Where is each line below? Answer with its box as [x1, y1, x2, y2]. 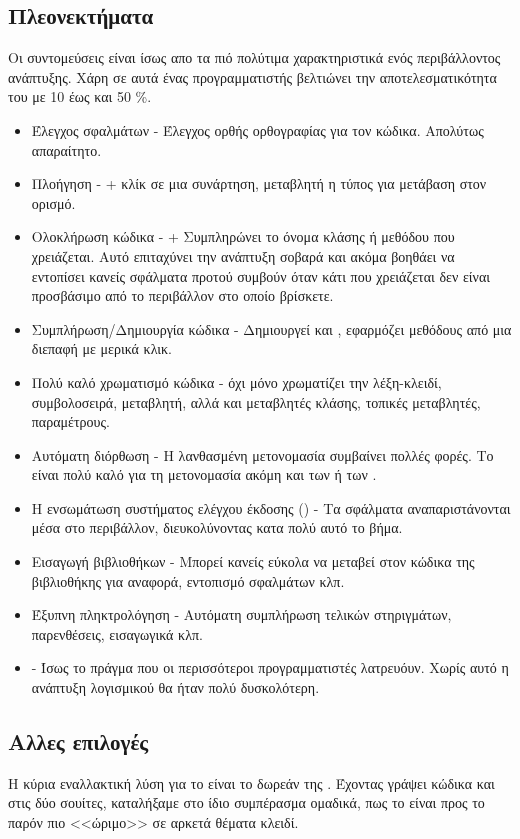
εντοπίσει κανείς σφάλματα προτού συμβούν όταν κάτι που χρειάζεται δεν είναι [31, 265, 491, 286]
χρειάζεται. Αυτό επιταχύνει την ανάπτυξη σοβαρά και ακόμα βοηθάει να [31, 245, 455, 266]
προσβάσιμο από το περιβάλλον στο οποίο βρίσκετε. [31, 285, 334, 306]
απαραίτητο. [31, 139, 102, 160]
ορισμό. [31, 192, 76, 213]
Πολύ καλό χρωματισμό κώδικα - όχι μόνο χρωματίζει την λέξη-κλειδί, [31, 371, 442, 392]
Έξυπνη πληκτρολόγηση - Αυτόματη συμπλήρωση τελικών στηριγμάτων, [31, 604, 452, 625]
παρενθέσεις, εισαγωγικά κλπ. [31, 623, 203, 644]
